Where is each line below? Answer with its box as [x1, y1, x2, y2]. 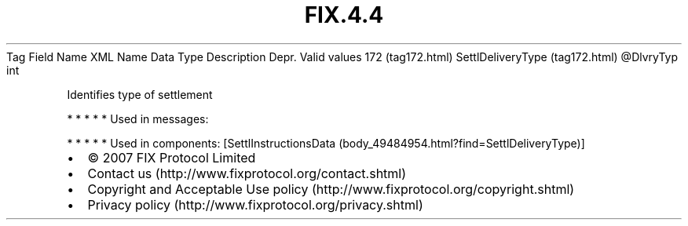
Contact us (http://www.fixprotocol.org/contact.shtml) [87, 165, 407, 181]
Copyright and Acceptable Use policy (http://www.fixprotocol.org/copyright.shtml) [87, 180, 575, 197]
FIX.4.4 [304, 2, 384, 28]
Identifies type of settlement [67, 87, 213, 101]
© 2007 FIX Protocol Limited [87, 149, 256, 166]
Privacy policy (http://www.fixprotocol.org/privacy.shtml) [87, 196, 423, 213]
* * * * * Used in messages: [67, 111, 209, 126]
